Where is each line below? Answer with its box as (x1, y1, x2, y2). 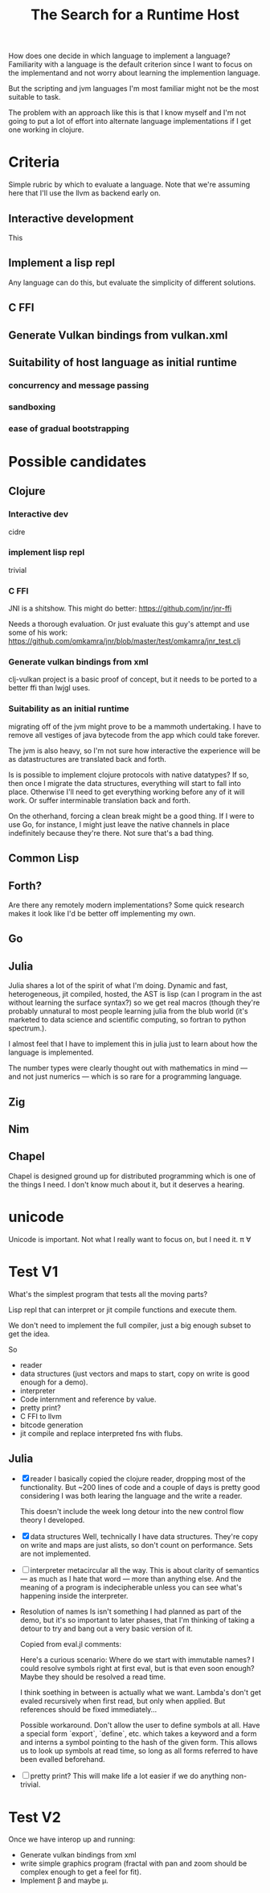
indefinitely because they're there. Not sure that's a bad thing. (8, 828, 215, 837)
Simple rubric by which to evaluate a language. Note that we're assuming (8, 179, 251, 190)
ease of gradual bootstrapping (8, 422, 130, 434)
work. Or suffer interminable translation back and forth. (8, 795, 191, 805)
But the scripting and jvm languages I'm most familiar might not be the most (8, 84, 260, 93)
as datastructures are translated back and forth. (8, 754, 167, 763)
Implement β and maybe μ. (19, 1876, 108, 1886)
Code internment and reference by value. (19, 1394, 157, 1404)
